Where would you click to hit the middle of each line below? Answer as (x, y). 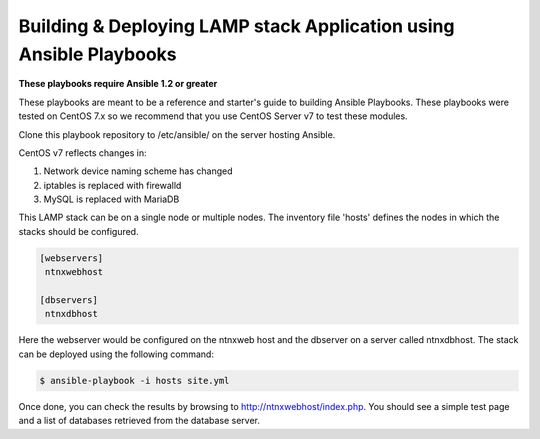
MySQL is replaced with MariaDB (111, 199)
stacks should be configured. (78, 231)
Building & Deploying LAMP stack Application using (236, 26)
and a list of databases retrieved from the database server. (139, 421)
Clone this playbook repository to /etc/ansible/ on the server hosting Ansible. (177, 134)
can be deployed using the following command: (116, 354)
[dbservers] (69, 300)
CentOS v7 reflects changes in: (82, 152)
